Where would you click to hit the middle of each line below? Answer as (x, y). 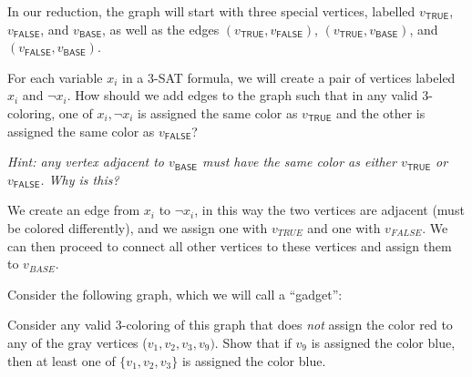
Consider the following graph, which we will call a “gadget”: (175, 294)
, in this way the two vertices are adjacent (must (329, 210)
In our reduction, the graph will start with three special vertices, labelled (211, 11)
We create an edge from (74, 210)
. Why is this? (80, 179)
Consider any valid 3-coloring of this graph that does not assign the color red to (230, 325)
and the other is (380, 112)
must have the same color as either (299, 162)
